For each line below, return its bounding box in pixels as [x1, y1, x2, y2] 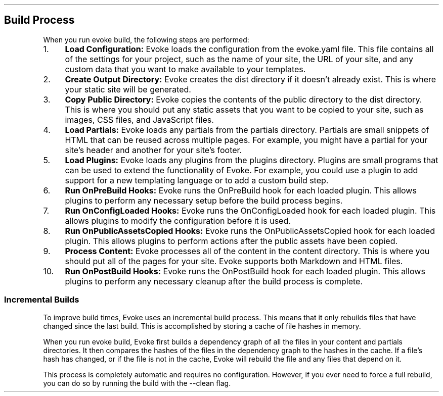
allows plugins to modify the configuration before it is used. [65, 215, 291, 226]
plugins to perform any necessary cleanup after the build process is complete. [65, 276, 363, 286]
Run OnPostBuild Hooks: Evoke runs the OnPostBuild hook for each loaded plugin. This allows [65, 266, 425, 276]
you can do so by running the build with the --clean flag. [43, 378, 231, 387]
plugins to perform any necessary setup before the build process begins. [65, 195, 343, 206]
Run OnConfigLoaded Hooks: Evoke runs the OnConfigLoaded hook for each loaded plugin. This [65, 205, 436, 216]
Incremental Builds [4, 294, 79, 305]
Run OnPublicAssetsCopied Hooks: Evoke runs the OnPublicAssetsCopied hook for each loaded [65, 225, 435, 236]
